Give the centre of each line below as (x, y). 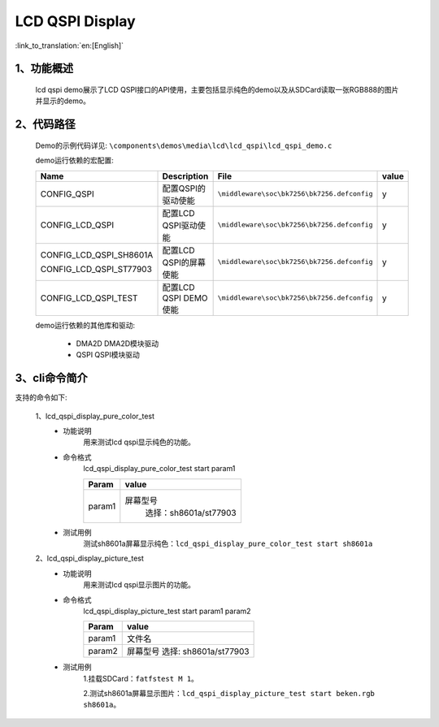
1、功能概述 (44, 69)
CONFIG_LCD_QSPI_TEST (89, 298)
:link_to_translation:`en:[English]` (70, 45)
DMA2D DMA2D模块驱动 (117, 343)
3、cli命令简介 (52, 378)
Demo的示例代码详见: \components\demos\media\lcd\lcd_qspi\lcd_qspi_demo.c (184, 145)
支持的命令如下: (41, 397)
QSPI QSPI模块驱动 (108, 355)
